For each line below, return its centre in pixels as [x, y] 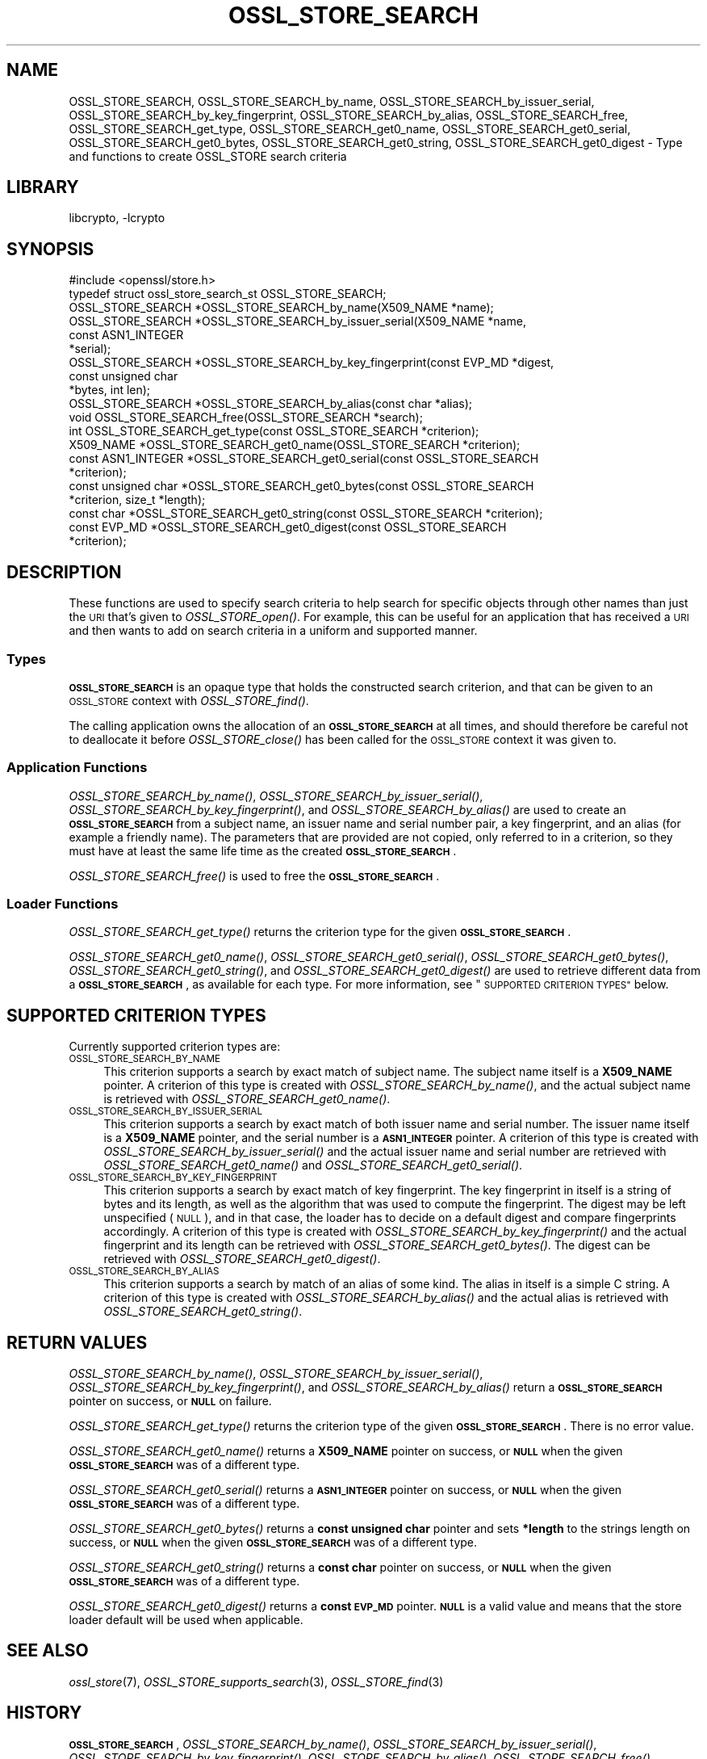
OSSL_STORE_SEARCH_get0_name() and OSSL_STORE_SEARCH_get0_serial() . [313, 1165]
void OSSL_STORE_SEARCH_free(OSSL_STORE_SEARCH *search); [246, 418]
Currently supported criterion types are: [175, 1047]
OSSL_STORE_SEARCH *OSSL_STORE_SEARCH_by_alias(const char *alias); [271, 404]
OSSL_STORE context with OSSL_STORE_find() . [189, 700]
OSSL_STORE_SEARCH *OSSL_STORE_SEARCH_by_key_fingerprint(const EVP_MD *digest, [312, 363]
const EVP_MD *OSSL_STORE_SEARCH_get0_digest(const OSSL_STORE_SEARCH [288, 527]
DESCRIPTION [64, 572]
